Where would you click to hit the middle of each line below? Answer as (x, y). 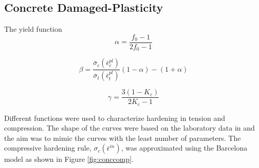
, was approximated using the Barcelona (184, 148)
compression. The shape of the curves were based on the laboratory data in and (129, 128)
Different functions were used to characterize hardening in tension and (115, 118)
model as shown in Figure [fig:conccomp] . (69, 159)
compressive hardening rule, (48, 148)
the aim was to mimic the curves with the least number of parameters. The (123, 138)
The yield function (33, 29)
